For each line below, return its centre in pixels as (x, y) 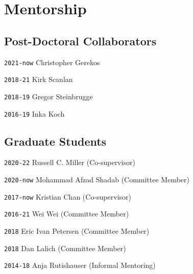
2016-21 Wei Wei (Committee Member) (67, 214)
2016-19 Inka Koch (34, 113)
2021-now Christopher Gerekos (52, 62)
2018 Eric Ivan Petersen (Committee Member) (77, 231)
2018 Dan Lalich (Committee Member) (65, 248)
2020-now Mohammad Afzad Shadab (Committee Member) (97, 180)
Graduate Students (55, 141)
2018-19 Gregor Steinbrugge (49, 96)
